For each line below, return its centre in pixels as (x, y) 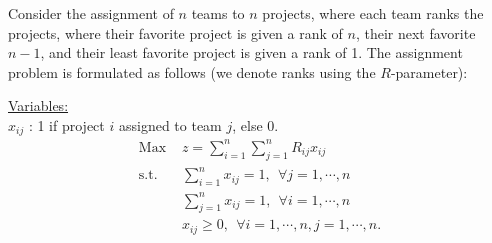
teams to (218, 13)
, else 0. (255, 124)
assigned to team (170, 124)
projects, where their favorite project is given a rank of (175, 32)
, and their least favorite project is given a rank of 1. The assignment (251, 52)
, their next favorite (415, 32)
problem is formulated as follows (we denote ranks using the (192, 71)
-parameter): (429, 71)
